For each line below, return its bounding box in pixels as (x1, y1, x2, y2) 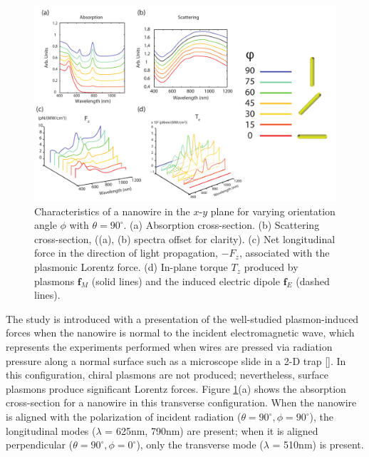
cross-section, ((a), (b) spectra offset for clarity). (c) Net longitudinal (34, 231, 336, 246)
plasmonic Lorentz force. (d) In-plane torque (34, 260, 228, 274)
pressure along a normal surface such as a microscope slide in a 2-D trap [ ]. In (6, 353, 346, 368)
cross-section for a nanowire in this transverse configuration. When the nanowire (6, 395, 357, 410)
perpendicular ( (6, 437, 73, 452)
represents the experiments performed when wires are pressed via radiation (6, 339, 333, 354)
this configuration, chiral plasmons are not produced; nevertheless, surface (6, 367, 328, 382)
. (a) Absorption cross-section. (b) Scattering (123, 217, 320, 232)
